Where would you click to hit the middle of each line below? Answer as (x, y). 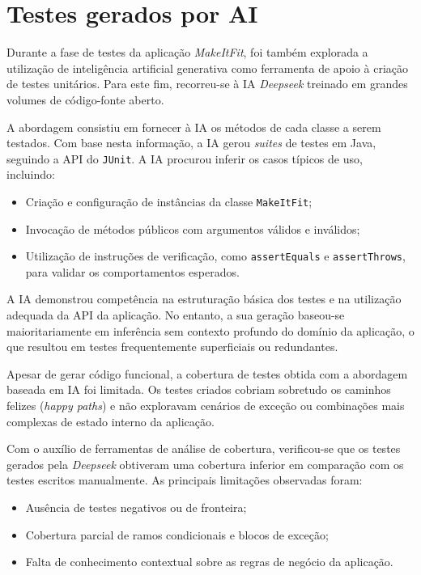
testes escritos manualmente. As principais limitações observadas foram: (185, 480)
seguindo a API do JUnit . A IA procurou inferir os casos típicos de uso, (185, 158)
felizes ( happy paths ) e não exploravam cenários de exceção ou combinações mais (206, 405)
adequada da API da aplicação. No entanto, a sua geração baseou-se (176, 315)
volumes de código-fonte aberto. (85, 99)
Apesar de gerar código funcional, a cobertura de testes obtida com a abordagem (207, 373)
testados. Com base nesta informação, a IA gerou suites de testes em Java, (191, 143)
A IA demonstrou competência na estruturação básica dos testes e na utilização (204, 299)
